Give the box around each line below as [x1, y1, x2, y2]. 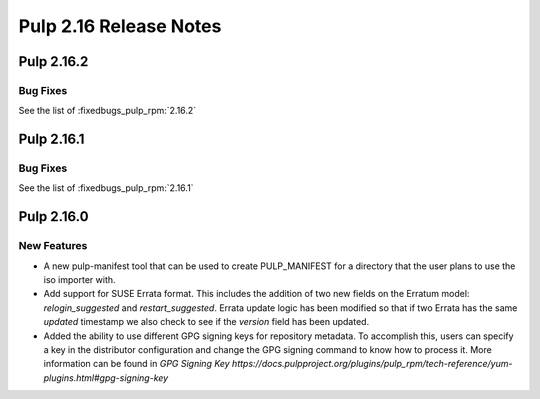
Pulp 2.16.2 [18, 53, 89, 70]
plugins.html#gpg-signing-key [43, 371, 169, 384]
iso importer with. [43, 274, 116, 286]
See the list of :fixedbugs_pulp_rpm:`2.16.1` [18, 182, 194, 194]
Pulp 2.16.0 [18, 208, 89, 225]
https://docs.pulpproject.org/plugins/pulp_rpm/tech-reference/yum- [231, 358, 513, 370]
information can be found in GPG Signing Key [43, 358, 230, 370]
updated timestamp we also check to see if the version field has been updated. [43, 316, 370, 328]
